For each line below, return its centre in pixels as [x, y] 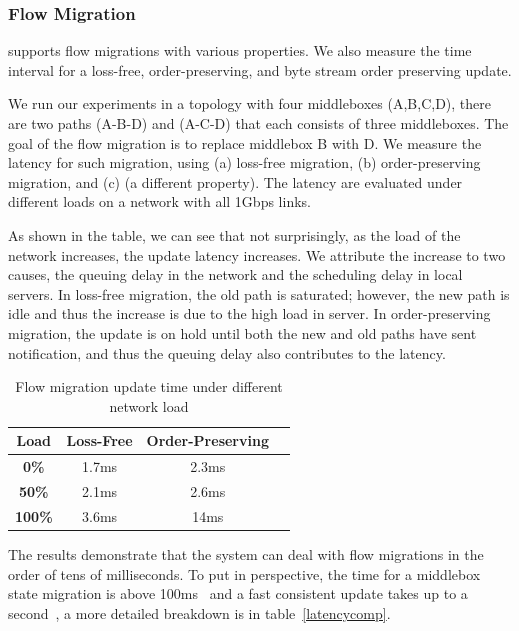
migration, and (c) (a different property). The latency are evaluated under [235, 181]
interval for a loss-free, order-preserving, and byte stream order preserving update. [260, 69]
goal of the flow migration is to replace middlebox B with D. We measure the [245, 142]
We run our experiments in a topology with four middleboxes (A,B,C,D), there [249, 103]
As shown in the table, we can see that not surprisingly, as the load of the [234, 234]
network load [149, 405]
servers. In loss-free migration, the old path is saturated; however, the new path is [259, 293]
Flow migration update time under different [149, 386]
